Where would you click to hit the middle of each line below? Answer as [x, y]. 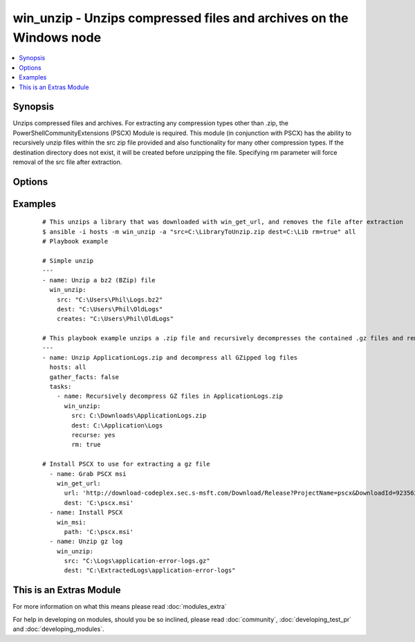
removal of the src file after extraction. [67, 162]
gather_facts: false [84, 377]
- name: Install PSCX [86, 513]
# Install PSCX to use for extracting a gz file [126, 464]
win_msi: [71, 522]
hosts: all [68, 367]
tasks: [61, 387]
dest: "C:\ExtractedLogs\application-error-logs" [150, 570]
